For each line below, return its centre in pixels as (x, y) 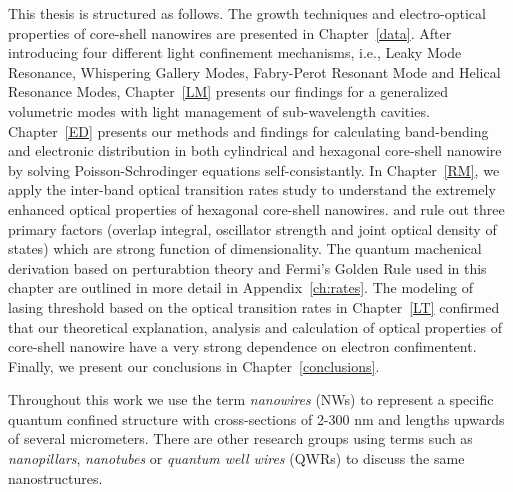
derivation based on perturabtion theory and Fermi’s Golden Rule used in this (247, 267)
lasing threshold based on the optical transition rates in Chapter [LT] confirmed (254, 306)
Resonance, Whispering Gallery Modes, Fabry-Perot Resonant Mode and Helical (254, 71)
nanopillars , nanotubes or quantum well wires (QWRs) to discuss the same (236, 458)
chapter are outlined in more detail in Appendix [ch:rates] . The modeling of (241, 287)
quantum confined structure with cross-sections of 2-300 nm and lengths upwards (256, 418)
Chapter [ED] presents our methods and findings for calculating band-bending (248, 130)
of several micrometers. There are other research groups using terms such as (240, 438)
